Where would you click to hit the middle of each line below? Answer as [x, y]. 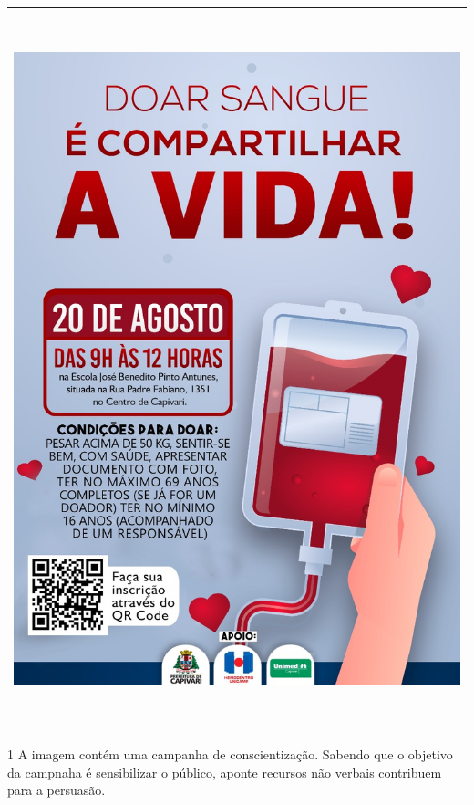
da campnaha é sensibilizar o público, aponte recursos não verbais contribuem [225, 772]
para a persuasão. [57, 790]
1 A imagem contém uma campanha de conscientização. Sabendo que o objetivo [230, 754]
